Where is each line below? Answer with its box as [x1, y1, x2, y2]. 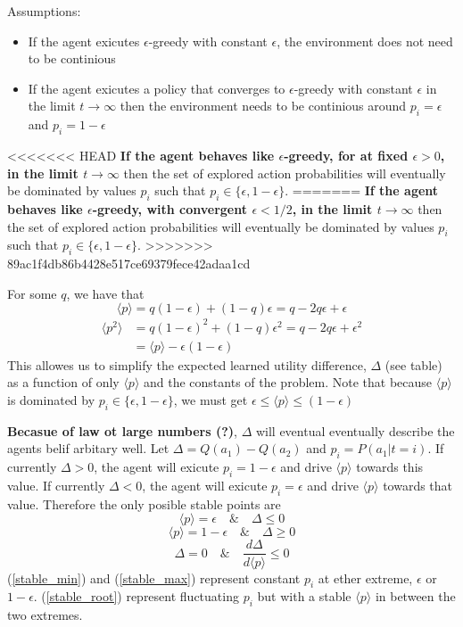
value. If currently [7, 476, 105, 495]
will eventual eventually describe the [255, 421, 455, 440]
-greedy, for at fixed [284, 145, 409, 164]
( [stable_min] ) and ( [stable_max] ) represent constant [7, 568, 301, 587]
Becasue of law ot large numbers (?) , [7, 421, 237, 440]
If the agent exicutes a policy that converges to [28, 78, 285, 97]
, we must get [173, 391, 248, 409]
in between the [375, 587, 456, 606]
